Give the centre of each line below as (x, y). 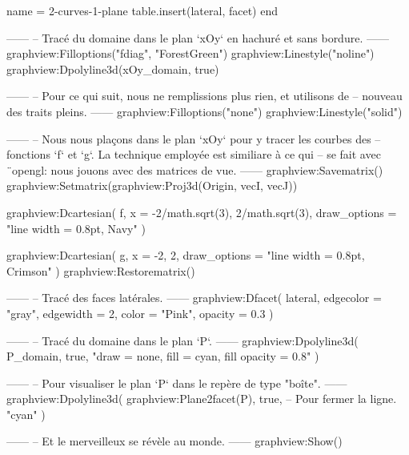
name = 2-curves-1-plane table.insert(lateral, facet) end (142, 10)
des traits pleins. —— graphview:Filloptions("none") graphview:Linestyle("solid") (204, 111)
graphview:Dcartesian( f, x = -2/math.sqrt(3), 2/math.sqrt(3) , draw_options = (202, 212)
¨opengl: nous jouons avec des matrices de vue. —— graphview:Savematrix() (195, 169)
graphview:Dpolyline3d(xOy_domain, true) (113, 68)
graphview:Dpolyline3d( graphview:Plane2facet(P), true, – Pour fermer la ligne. (202, 399)
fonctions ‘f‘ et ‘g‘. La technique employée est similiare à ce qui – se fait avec (194, 154)
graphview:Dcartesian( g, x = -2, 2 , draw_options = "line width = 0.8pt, (186, 255)
